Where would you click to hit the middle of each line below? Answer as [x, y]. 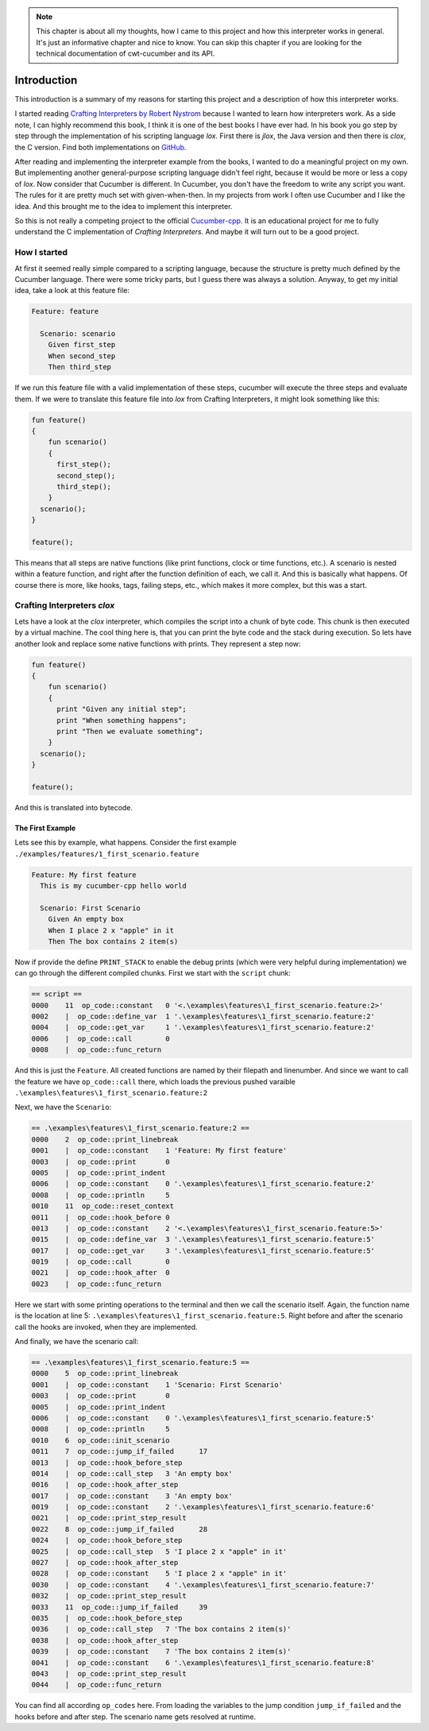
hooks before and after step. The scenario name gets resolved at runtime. [135, 1717]
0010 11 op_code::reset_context [103, 1206]
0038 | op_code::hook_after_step [105, 1640]
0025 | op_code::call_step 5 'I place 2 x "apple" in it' [159, 1551]
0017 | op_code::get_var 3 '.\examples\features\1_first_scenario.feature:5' [203, 1250]
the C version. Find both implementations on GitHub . [100, 147]
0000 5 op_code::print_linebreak [105, 1374]
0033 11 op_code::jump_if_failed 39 [120, 1607]
